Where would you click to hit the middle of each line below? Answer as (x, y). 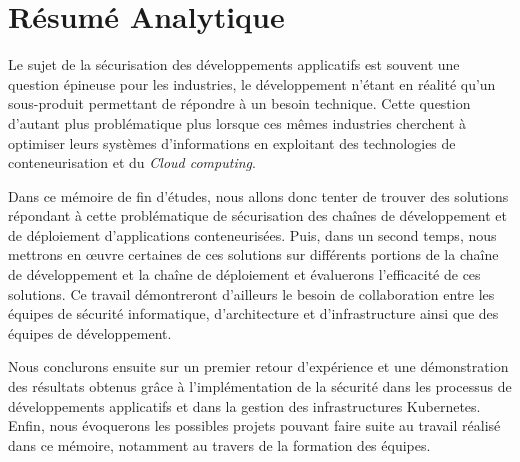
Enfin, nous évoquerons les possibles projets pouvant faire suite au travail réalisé (254, 425)
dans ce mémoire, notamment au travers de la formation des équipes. (219, 444)
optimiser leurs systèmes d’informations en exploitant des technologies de (232, 142)
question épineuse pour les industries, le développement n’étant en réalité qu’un (252, 83)
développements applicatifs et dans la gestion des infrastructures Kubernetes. (244, 405)
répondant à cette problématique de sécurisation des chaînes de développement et (257, 215)
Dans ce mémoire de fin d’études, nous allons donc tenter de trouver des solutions (258, 195)
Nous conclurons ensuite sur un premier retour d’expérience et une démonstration (258, 366)
